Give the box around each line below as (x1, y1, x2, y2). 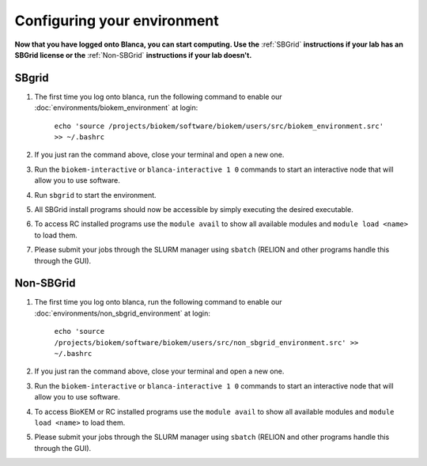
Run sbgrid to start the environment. (34, 190, 157, 199)
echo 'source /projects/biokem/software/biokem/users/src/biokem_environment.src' (54, 121, 384, 131)
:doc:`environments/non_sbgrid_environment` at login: (34, 309, 211, 318)
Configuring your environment (14, 12, 219, 29)
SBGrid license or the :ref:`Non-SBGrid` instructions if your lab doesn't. (14, 50, 252, 59)
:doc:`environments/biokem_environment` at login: (34, 103, 198, 112)
